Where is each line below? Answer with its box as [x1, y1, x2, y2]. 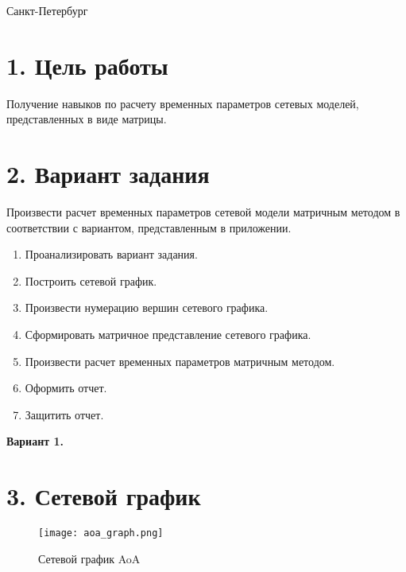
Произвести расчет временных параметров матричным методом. [25, 352, 335, 369]
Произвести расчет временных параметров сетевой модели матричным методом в [6, 204, 400, 220]
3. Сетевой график [6, 480, 201, 512]
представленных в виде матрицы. [6, 111, 167, 127]
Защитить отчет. [25, 406, 104, 422]
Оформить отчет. [25, 379, 107, 396]
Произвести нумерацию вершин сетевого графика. [25, 299, 269, 316]
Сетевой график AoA [38, 550, 141, 566]
